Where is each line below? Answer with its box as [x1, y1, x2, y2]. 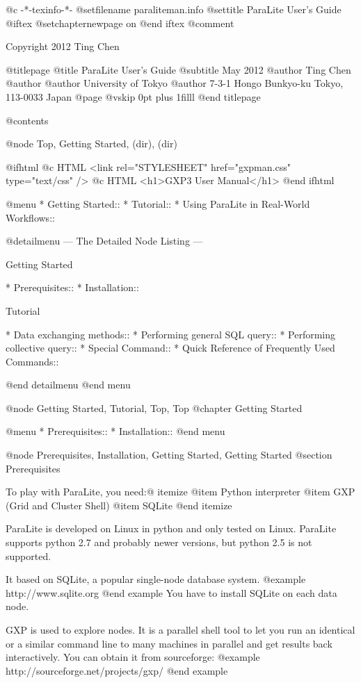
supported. [6, 548, 51, 563]
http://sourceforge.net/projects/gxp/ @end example [6, 663, 228, 677]
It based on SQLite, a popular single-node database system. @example [6, 572, 306, 586]
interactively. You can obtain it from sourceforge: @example [6, 650, 260, 664]
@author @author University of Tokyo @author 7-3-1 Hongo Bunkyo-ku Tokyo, [6, 76, 344, 90]
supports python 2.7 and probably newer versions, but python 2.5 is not [6, 535, 312, 550]
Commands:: [6, 354, 59, 368]
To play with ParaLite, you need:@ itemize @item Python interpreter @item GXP [6, 484, 355, 499]
